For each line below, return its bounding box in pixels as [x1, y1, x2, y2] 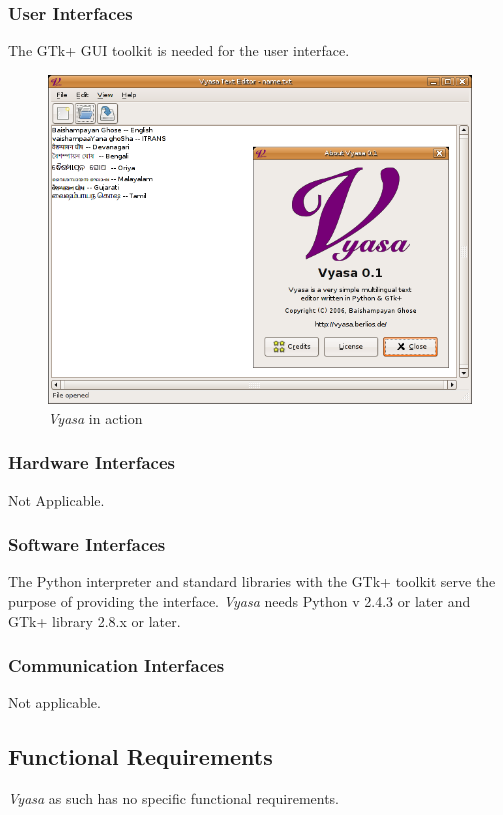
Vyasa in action [48, 407, 143, 428]
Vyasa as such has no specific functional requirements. [8, 788, 340, 809]
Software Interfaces [8, 532, 166, 557]
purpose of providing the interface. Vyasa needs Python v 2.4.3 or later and [8, 591, 471, 612]
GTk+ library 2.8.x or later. [8, 610, 181, 631]
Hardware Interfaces [8, 450, 175, 475]
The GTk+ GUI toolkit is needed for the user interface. [8, 40, 350, 61]
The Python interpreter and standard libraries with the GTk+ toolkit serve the [8, 571, 496, 592]
